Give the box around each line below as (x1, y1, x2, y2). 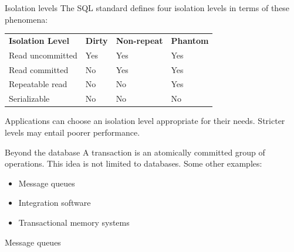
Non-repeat (116, 34, 163, 46)
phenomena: (5, 13, 48, 25)
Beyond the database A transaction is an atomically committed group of (5, 146, 265, 158)
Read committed (9, 63, 69, 75)
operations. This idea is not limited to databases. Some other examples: (5, 157, 262, 170)
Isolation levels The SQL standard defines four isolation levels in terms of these (5, 2, 290, 13)
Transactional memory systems (18, 216, 130, 228)
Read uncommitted (9, 49, 77, 61)
